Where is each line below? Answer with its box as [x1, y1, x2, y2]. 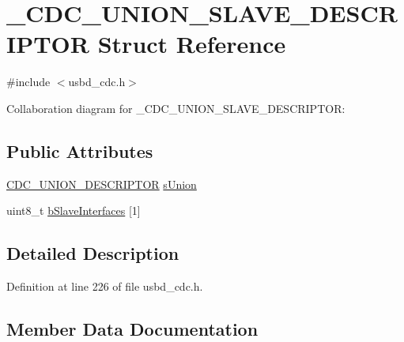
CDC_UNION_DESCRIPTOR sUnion [6, 175, 197, 192]
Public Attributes [6, 138, 153, 163]
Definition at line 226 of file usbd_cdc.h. [6, 278, 203, 295]
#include [6, 73, 51, 90]
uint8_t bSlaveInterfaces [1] [6, 202, 141, 219]
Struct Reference [97, 28, 286, 60]
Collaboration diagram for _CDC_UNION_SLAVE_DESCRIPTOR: [6, 100, 345, 116]
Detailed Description [6, 241, 179, 265]
